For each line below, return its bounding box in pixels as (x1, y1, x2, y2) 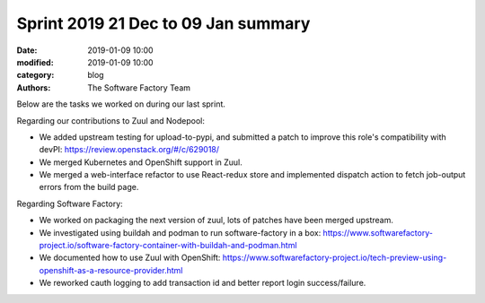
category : (16, 70, 55, 81)
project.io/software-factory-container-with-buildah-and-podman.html (39, 240, 297, 251)
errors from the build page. (39, 182, 139, 193)
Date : (16, 45, 38, 56)
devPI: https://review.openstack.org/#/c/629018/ (39, 144, 220, 155)
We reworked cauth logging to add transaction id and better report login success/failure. (39, 278, 366, 289)
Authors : (16, 82, 51, 93)
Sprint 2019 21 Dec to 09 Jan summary (16, 13, 311, 33)
